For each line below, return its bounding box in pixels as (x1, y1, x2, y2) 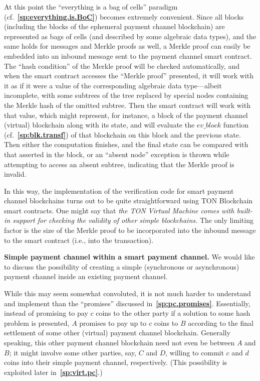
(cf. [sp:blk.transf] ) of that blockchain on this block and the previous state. (4, 129, 241, 140)
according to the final (188, 317, 253, 328)
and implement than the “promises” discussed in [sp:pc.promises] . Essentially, (4, 298, 250, 308)
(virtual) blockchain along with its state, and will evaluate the (4, 119, 195, 130)
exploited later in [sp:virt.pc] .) (4, 366, 103, 377)
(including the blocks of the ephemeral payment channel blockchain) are (4, 21, 225, 32)
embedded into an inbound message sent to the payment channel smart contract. (4, 50, 252, 61)
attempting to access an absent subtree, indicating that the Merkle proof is (4, 159, 234, 169)
